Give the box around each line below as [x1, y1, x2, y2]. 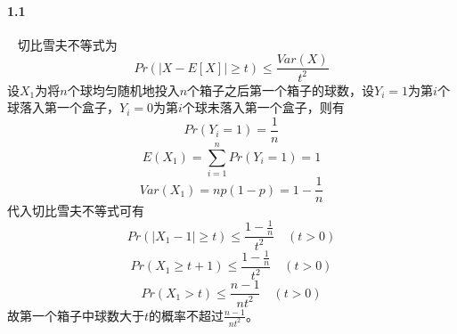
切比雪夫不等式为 [17, 35, 118, 53]
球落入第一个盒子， [7, 98, 119, 117]
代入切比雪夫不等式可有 [7, 201, 144, 220]
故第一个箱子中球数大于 [7, 305, 144, 324]
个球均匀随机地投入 [67, 80, 180, 99]
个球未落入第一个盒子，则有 [182, 98, 345, 117]
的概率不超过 [149, 305, 224, 324]
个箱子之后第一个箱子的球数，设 [187, 80, 375, 99]
